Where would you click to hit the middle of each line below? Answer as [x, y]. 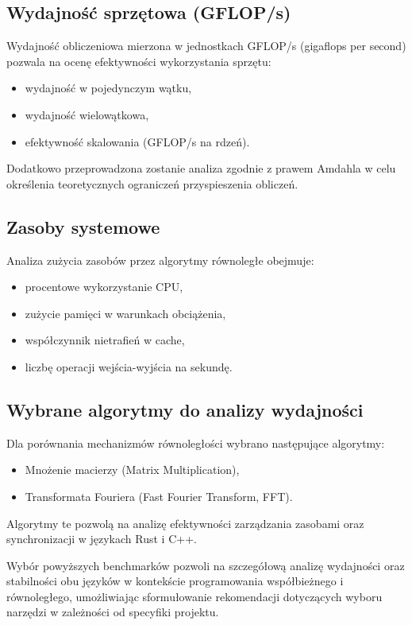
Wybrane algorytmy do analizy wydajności [185, 409]
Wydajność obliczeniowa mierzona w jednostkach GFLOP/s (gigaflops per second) [206, 46]
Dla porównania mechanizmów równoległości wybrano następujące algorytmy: [196, 443]
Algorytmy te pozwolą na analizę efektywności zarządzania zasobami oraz [185, 523]
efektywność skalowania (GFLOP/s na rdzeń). [137, 141]
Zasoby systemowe [83, 226]
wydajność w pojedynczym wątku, [108, 88]
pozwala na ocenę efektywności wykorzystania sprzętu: [139, 61]
